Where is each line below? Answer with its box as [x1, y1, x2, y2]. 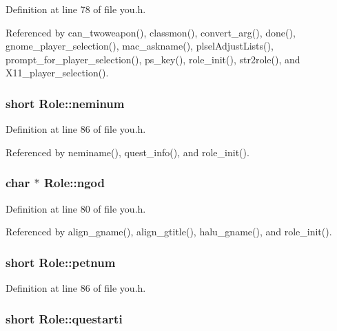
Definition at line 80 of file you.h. [6, 201, 146, 215]
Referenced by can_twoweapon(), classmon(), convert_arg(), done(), [6, 25, 296, 39]
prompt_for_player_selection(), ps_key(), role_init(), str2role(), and [6, 52, 300, 66]
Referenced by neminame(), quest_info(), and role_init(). [6, 145, 249, 159]
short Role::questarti [6, 310, 123, 327]
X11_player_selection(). [6, 65, 109, 80]
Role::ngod [43, 174, 105, 191]
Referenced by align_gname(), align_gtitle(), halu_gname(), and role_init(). [6, 224, 332, 239]
